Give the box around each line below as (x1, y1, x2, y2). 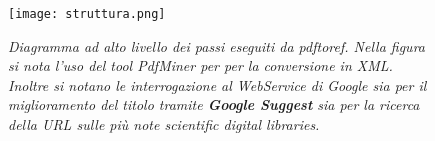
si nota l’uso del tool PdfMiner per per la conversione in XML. (8, 55, 393, 76)
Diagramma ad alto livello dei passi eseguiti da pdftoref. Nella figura (8, 35, 425, 56)
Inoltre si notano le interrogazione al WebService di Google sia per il (8, 74, 427, 95)
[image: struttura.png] (8, 7, 166, 21)
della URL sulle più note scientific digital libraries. (8, 114, 320, 135)
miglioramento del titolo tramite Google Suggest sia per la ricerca (8, 94, 420, 115)
